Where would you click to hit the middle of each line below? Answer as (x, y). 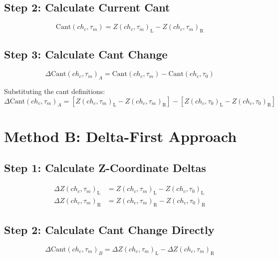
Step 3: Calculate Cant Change (86, 54)
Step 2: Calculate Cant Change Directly (109, 230)
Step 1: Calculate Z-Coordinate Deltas (105, 168)
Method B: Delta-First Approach (121, 136)
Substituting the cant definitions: (55, 91)
